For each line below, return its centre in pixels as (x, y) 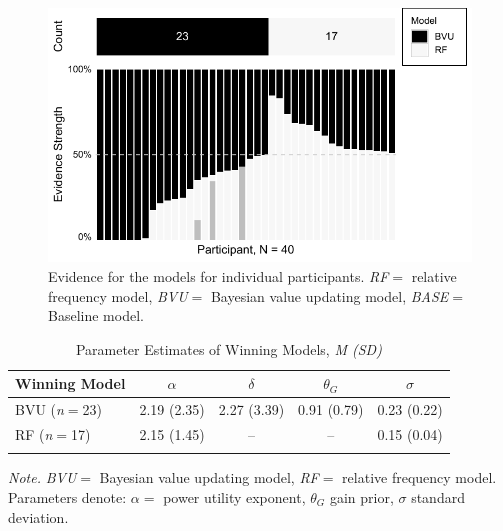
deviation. (38, 516)
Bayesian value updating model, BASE (329, 295)
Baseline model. (96, 315)
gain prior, (361, 496)
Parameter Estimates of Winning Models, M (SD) (228, 348)
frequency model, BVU (118, 295)
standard (438, 496)
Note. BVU (42, 477)
